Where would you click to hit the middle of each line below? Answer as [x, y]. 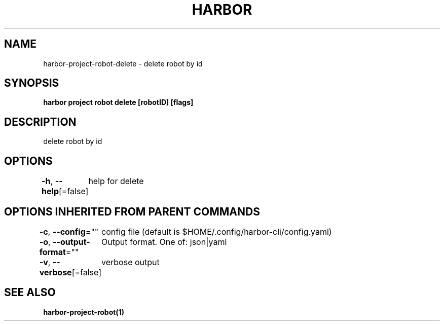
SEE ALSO [30, 293]
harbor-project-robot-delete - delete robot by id [123, 63]
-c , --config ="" [69, 231]
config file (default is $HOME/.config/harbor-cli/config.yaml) [217, 231]
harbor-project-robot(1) [84, 312]
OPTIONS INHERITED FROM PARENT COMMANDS [132, 211]
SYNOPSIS [32, 83]
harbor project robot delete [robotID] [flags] [118, 102]
